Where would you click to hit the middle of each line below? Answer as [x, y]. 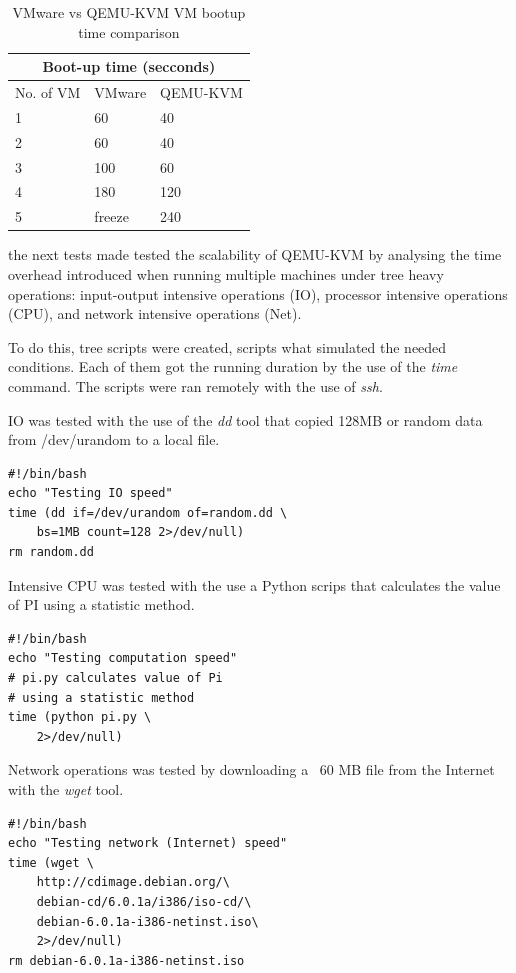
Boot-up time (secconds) [129, 66]
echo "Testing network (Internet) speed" [148, 843]
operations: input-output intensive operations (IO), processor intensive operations [258, 293]
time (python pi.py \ [80, 717]
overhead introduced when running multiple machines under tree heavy [226, 273]
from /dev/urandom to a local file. [114, 439]
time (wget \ [51, 862]
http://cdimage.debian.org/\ [133, 882]
